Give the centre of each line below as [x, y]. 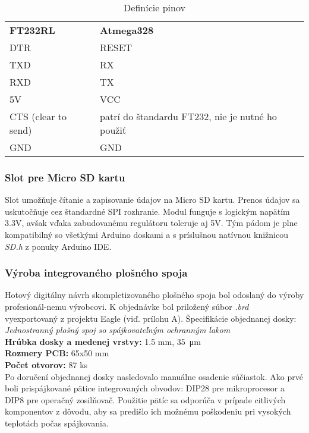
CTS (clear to [38, 116]
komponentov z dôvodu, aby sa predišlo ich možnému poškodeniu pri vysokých [148, 411]
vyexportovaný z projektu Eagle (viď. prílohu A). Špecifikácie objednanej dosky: [151, 318]
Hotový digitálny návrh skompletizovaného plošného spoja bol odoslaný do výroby [154, 295]
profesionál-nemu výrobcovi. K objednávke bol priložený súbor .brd [127, 306]
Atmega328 [127, 30]
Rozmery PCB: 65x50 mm [57, 353]
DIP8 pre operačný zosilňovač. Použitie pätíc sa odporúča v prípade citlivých [145, 399]
